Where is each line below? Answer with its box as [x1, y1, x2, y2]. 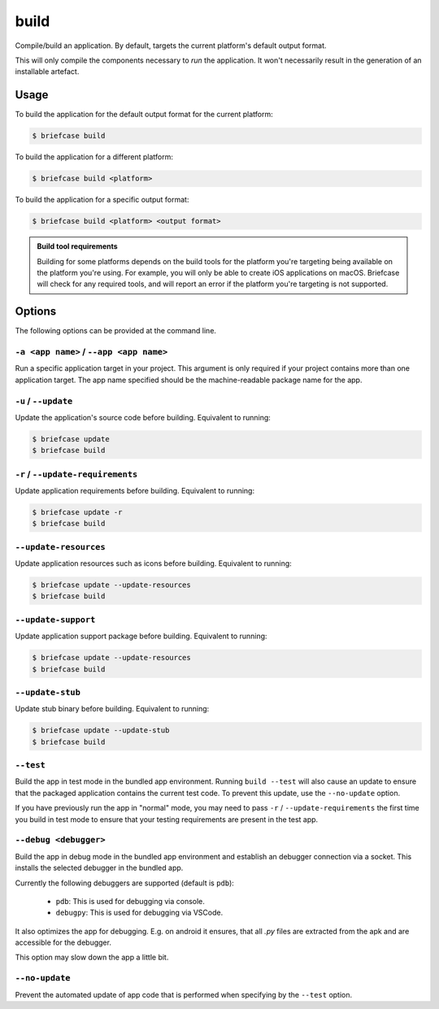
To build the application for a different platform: [15, 152, 174, 162]
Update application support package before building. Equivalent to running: [15, 631, 267, 641]
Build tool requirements [37, 241, 118, 251]
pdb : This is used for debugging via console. [55, 896, 205, 906]
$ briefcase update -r [32, 507, 123, 516]
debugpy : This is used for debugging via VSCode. [55, 907, 224, 918]
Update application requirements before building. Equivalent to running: [15, 486, 255, 495]
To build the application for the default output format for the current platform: [15, 110, 274, 120]
